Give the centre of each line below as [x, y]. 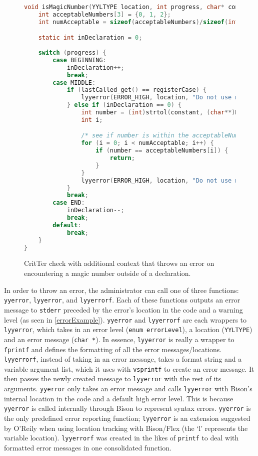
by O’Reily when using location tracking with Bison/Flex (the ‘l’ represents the [126, 428]
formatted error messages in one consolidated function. [88, 447]
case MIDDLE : [74, 83]
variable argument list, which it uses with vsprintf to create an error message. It [129, 368]
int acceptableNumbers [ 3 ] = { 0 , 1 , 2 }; [104, 14]
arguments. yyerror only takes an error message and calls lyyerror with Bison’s [128, 389]
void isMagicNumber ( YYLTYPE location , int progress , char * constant [140, 7]
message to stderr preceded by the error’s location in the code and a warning [123, 309]
